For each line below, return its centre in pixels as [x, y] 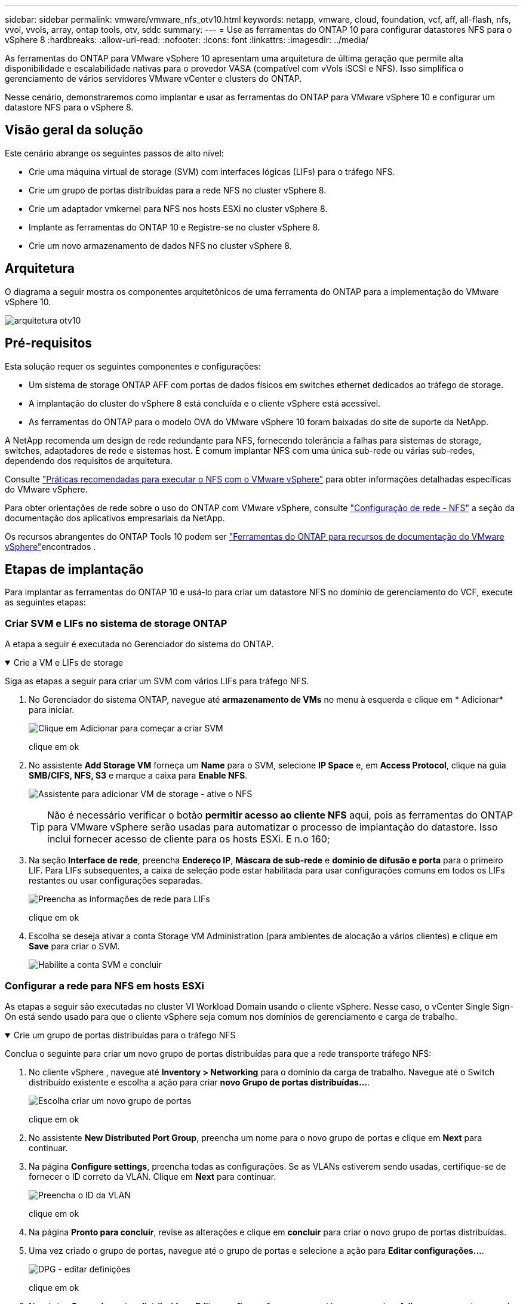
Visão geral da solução [74, 130]
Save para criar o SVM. [74, 946]
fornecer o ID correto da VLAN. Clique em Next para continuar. [153, 1176]
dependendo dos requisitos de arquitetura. [89, 460]
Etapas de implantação [74, 569]
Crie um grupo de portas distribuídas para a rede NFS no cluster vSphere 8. [178, 190]
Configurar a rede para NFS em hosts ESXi [104, 985]
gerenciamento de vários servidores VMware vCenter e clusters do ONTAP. [153, 79]
